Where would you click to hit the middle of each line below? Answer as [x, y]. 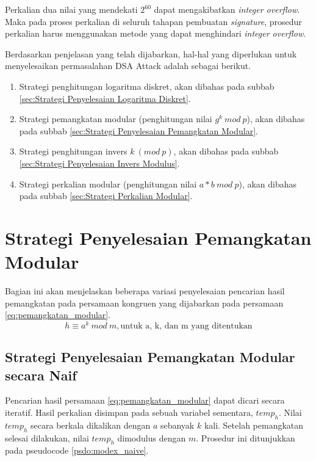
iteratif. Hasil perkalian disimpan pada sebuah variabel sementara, [129, 412]
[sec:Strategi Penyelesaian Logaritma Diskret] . [105, 98]
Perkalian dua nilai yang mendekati [71, 9]
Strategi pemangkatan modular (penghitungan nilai [116, 119]
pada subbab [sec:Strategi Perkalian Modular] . [106, 196]
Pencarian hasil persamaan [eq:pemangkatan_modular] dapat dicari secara [145, 400]
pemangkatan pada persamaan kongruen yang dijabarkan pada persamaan [144, 303]
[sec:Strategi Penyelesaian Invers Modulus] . [99, 163]
